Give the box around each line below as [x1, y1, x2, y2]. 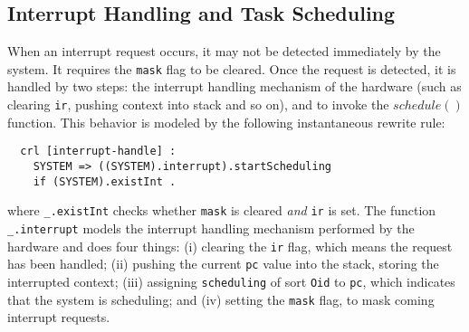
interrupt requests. [7, 308, 110, 327]
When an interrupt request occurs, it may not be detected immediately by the [7, 42, 441, 61]
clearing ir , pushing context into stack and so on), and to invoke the [7, 95, 389, 114]
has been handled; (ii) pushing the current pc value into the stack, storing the [7, 254, 439, 273]
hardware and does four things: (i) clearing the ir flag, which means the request [7, 236, 453, 255]
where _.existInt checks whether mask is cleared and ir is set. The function [7, 201, 436, 220]
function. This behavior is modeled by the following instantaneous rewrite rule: [7, 112, 445, 131]
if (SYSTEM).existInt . [33, 175, 177, 188]
